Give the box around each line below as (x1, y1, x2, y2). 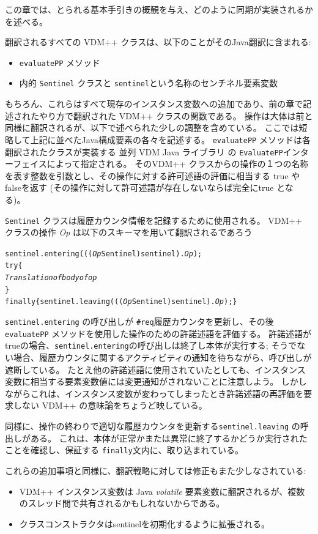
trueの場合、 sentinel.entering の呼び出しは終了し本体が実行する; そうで (5, 339, 297, 352)
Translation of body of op (5, 273, 97, 283)
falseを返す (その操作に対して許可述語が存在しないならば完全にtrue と (5, 181, 285, 194)
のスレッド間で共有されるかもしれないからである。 (19, 497, 225, 510)
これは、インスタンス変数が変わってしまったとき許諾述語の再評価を (30, 387, 304, 399)
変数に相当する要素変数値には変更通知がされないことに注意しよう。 (5, 375, 279, 388)
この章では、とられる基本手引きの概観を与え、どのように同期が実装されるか (5, 3, 313, 15)
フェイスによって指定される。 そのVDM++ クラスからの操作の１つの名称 (13, 157, 309, 170)
